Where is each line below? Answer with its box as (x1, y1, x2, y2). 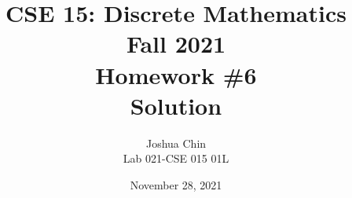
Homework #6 (95, 58, 257, 90)
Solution (130, 89, 222, 121)
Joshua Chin (145, 134, 207, 151)
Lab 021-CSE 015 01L (123, 150, 229, 167)
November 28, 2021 (130, 176, 222, 192)
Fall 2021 (126, 27, 226, 60)
